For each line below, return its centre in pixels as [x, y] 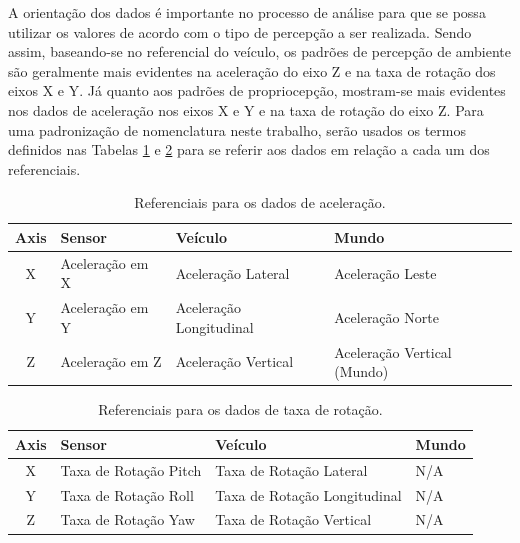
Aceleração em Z [111, 361]
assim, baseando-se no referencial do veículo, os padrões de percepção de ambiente [260, 51]
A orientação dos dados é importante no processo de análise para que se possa [247, 12]
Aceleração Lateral [232, 272]
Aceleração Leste [385, 272]
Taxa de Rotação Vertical [293, 519]
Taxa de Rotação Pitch [131, 469]
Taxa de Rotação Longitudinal [308, 494]
